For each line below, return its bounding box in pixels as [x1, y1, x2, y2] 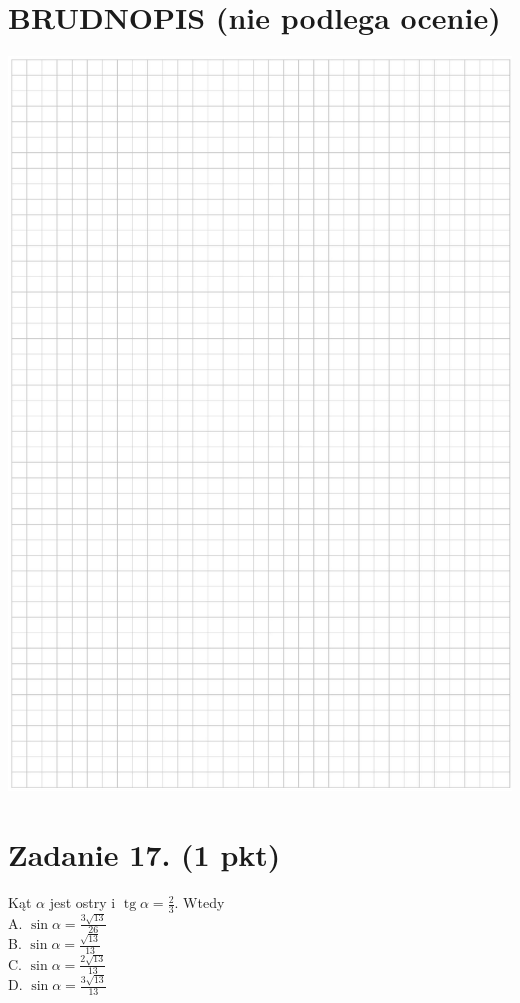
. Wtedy [174, 892, 225, 913]
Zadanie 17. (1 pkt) [8, 834, 281, 875]
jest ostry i [49, 892, 116, 913]
